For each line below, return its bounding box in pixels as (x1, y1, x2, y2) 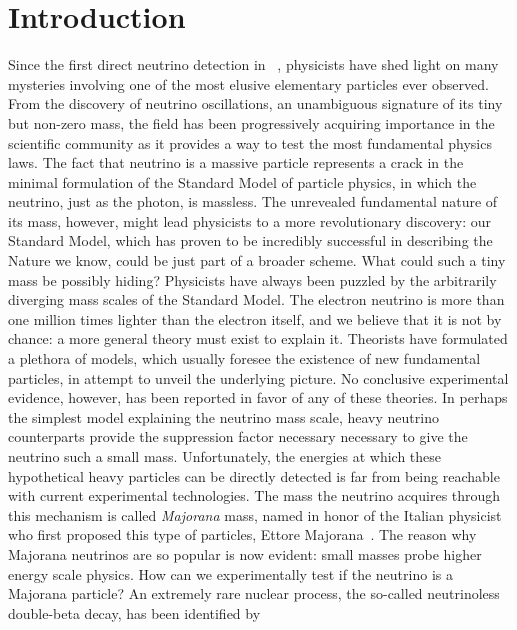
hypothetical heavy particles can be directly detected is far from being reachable (8, 465, 500, 486)
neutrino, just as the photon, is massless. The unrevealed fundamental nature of (8, 191, 498, 212)
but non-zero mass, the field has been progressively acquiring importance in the (8, 112, 495, 133)
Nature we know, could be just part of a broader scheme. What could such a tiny (8, 250, 506, 271)
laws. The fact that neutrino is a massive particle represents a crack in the (8, 152, 464, 173)
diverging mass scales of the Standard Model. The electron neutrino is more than (8, 289, 505, 310)
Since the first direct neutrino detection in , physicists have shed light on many (8, 54, 499, 75)
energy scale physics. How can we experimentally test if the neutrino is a (8, 563, 453, 584)
